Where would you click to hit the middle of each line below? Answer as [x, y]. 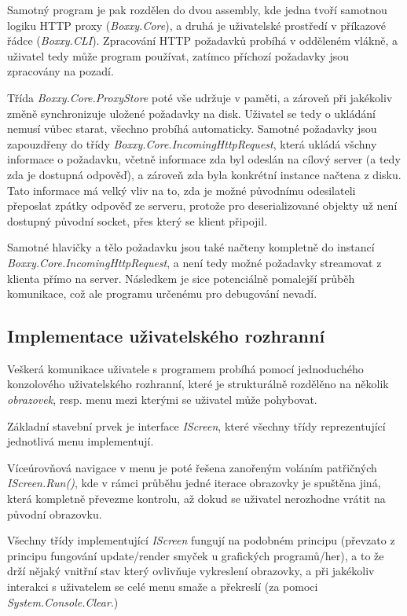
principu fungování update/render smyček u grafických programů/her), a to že [196, 555]
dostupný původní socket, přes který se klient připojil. [137, 220]
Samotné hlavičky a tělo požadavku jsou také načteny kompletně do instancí [191, 247]
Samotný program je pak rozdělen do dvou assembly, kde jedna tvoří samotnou [197, 9]
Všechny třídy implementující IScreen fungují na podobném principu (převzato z [201, 540]
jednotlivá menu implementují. [81, 441]
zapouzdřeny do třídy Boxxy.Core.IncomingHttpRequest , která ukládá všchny [192, 143]
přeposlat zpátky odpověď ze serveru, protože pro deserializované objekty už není [202, 205]
